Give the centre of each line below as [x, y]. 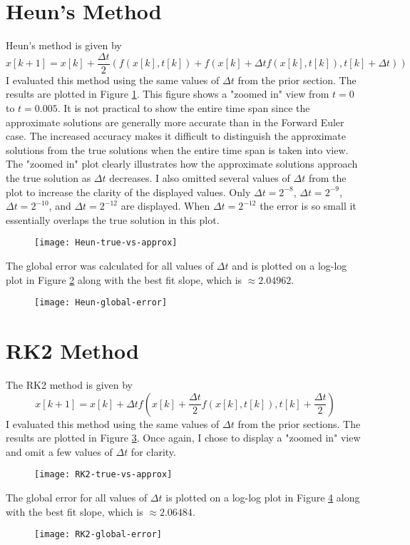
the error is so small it [308, 206]
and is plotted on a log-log [289, 265]
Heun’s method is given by [64, 45]
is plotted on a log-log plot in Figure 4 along [263, 497]
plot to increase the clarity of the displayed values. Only [128, 192]
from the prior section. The [297, 80]
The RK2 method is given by [69, 384]
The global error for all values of [77, 497]
